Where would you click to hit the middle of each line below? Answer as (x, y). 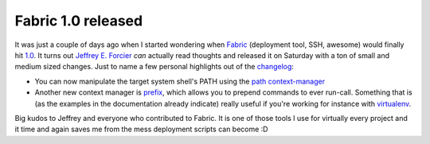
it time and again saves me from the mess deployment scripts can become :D (141, 129)
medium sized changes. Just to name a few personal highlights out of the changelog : (154, 67)
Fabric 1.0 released (79, 21)
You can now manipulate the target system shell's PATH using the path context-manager (180, 81)
